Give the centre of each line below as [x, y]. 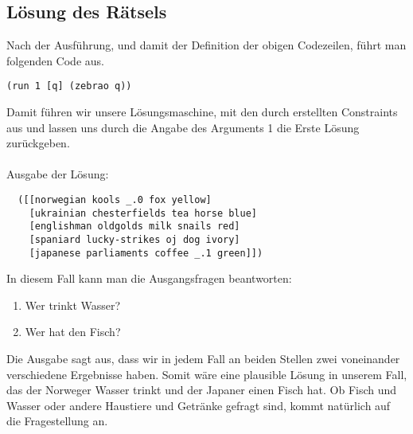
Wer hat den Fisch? [73, 332]
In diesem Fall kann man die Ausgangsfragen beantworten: [149, 278]
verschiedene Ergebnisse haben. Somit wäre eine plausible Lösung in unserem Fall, [207, 374]
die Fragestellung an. [57, 421]
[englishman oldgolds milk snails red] [134, 227]
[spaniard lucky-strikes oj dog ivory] [134, 239]
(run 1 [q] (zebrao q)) [69, 86]
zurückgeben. [38, 143]
